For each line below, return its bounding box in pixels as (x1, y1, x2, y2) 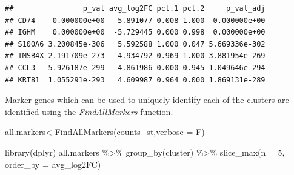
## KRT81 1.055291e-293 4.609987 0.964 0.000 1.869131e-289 (5, 75, 266, 84)
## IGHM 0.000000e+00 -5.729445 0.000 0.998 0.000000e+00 (5, 28, 266, 37)
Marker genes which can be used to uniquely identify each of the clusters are (5, 93, 289, 106)
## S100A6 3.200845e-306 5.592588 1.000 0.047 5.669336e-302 (5, 39, 266, 48)
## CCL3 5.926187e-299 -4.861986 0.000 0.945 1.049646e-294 (5, 63, 266, 72)
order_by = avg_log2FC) (5, 157, 101, 170)
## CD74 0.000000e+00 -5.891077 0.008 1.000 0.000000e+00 (5, 16, 266, 25)
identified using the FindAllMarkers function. (5, 105, 173, 117)
